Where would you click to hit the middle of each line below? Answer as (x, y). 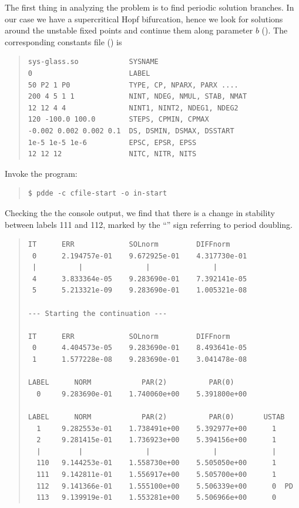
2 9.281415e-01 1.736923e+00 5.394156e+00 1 (157, 440)
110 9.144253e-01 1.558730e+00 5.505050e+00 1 (157, 463)
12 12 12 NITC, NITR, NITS (112, 154)
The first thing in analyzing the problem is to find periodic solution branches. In (149, 7)
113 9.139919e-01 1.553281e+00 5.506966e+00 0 (157, 498)
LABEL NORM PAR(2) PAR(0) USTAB (156, 417)
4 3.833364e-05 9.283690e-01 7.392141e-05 (140, 279)
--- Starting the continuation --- (98, 313)
